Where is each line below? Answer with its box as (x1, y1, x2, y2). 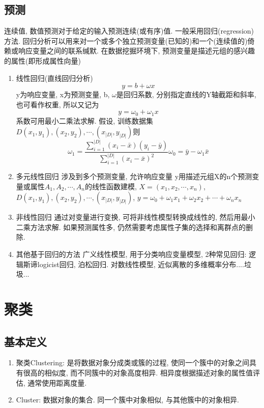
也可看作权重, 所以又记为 (16, 99, 99, 109)
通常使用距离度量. (27, 377, 87, 388)
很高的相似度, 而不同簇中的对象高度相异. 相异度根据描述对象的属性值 (23, 367, 253, 377)
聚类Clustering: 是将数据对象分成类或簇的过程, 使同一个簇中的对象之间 (16, 357, 250, 368)
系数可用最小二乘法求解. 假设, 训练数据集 (16, 115, 153, 126)
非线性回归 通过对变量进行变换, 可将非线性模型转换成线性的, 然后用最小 (16, 212, 255, 222)
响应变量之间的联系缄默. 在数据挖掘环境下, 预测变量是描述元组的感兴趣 (18, 45, 255, 56)
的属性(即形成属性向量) (4, 55, 81, 66)
